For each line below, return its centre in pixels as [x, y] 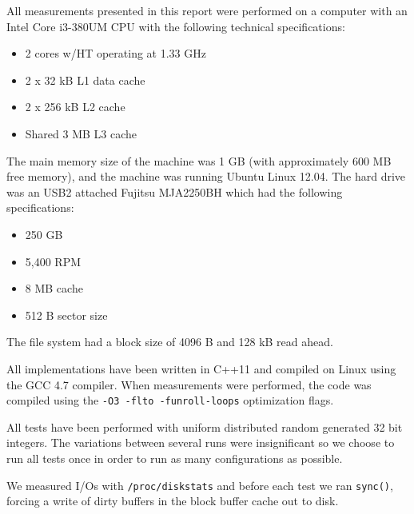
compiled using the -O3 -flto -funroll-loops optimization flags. [170, 400]
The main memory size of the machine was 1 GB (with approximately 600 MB [199, 160]
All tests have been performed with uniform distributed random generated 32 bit [205, 426]
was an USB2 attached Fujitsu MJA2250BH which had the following [175, 191]
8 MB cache [54, 288]
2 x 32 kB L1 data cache [85, 80]
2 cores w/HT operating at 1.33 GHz [115, 53]
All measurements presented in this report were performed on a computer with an [207, 10]
